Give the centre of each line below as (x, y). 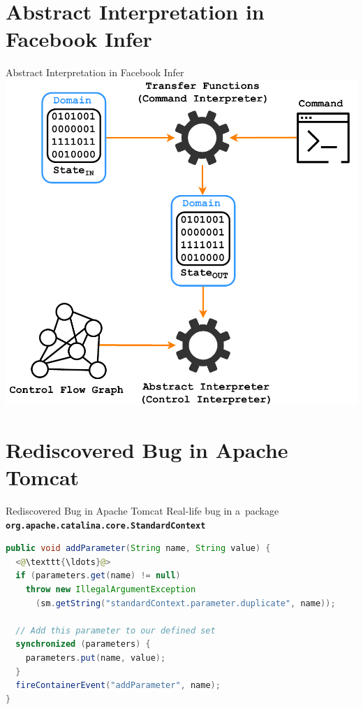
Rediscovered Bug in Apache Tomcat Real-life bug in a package (142, 510)
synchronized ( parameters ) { (83, 644)
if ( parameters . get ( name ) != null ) (98, 576)
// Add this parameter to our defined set (116, 630)
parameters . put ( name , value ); (96, 658)
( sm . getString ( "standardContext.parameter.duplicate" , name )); (185, 603)
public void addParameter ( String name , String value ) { (138, 549)
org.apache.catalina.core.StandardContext (106, 525)
